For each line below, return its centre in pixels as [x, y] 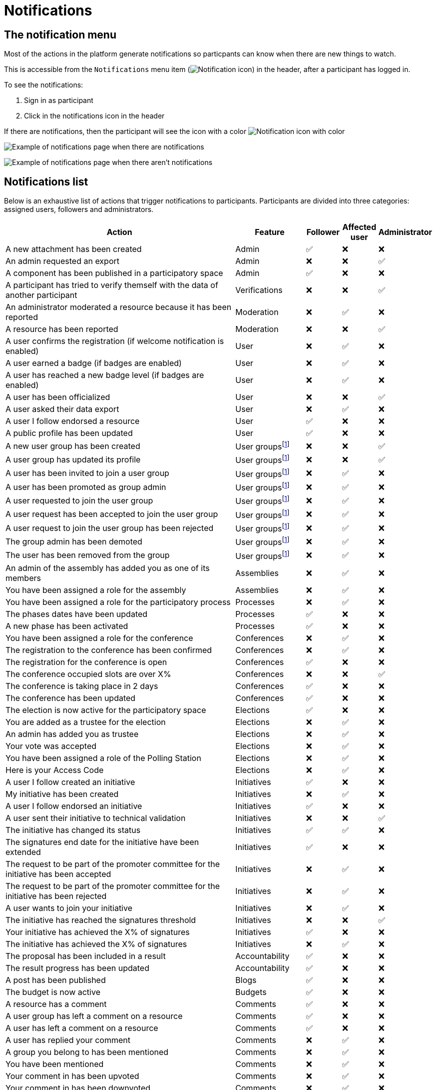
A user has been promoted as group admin [86, 487]
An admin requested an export [62, 261]
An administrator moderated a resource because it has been [119, 307]
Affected [359, 227]
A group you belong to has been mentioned [87, 1052]
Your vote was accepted [51, 746]
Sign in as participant [59, 100]
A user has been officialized [58, 397]
